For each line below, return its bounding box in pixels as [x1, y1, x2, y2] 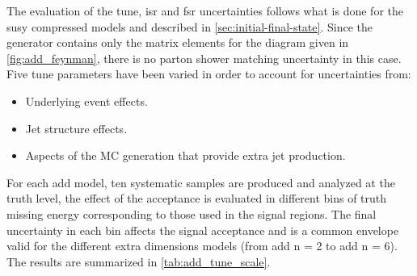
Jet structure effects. [25, 119, 128, 136]
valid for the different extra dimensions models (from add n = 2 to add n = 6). [6, 237, 398, 254]
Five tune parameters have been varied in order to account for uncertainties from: [6, 65, 411, 82]
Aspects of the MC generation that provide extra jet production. [25, 147, 346, 164]
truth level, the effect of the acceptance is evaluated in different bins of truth [6, 190, 387, 207]
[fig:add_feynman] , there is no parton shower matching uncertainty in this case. [6, 49, 402, 66]
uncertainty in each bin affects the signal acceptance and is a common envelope [6, 221, 399, 238]
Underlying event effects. [25, 92, 148, 109]
